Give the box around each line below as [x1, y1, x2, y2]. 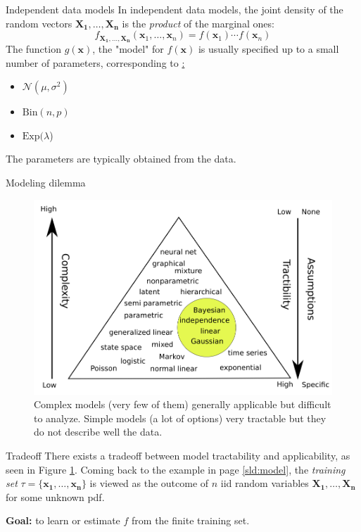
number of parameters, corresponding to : [6, 55, 185, 70]
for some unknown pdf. [6, 489, 105, 504]
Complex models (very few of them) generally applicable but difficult [34, 397, 331, 412]
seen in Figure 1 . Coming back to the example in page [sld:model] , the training [6, 462, 346, 476]
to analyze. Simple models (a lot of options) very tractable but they [34, 410, 327, 425]
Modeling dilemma [6, 175, 86, 190]
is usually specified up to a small [198, 42, 339, 56]
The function [6, 42, 61, 56]
